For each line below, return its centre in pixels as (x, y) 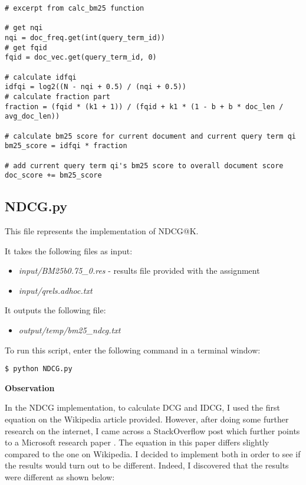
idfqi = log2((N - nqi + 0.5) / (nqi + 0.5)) (96, 87)
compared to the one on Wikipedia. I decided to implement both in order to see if (153, 453)
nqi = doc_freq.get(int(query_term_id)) (85, 37)
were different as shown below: (60, 476)
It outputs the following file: (55, 310)
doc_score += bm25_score (53, 176)
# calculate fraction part (57, 96)
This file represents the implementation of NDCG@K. (102, 231)
